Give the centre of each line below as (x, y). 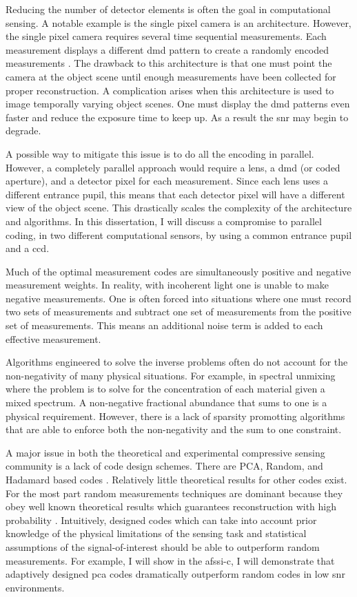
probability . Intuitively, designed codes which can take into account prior (161, 520)
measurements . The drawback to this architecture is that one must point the (169, 63)
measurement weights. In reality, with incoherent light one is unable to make (167, 285)
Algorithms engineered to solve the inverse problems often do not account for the (177, 362)
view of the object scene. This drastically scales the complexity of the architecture (179, 208)
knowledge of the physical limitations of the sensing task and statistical (156, 533)
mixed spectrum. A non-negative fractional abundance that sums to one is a (166, 402)
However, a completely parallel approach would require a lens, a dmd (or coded (173, 167)
